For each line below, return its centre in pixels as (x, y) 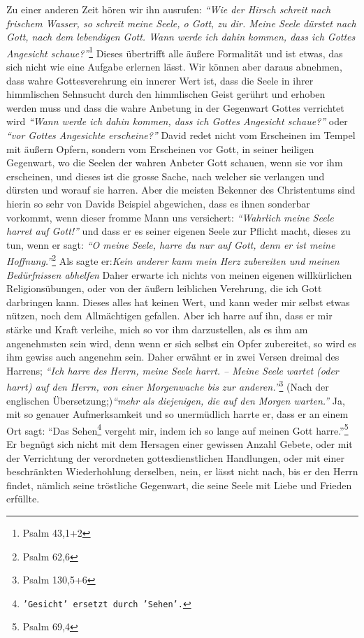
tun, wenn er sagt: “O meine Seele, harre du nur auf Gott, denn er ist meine (171, 244)
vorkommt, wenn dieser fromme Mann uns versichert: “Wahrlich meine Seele (170, 217)
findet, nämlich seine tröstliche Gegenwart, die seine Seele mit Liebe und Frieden (179, 485)
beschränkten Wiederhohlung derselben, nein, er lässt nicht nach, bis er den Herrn (182, 471)
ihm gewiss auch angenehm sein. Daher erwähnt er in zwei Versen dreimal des (173, 357)
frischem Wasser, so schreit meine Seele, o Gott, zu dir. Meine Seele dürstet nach (181, 23)
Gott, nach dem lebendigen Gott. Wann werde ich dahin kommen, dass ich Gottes (181, 37)
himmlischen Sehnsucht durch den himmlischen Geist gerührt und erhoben (166, 94)
